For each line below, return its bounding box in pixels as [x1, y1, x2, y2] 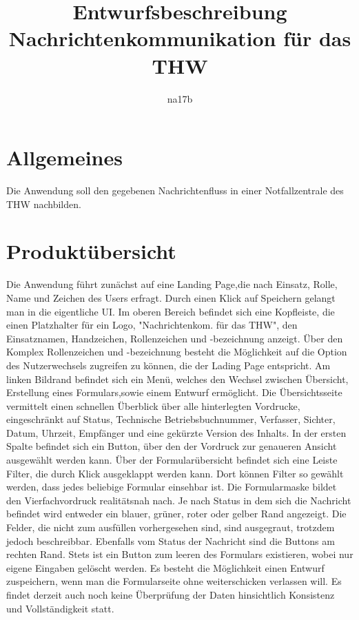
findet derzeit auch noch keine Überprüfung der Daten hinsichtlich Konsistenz [6, 588, 335, 601]
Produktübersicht [6, 237, 176, 265]
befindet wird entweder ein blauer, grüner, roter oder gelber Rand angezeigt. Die [6, 506, 347, 521]
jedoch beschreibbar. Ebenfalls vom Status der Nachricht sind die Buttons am [6, 533, 335, 548]
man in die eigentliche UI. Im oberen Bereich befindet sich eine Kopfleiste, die [6, 304, 335, 318]
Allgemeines [6, 143, 123, 172]
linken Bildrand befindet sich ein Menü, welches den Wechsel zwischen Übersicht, [6, 371, 349, 386]
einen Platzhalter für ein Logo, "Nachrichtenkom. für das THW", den [6, 318, 298, 332]
